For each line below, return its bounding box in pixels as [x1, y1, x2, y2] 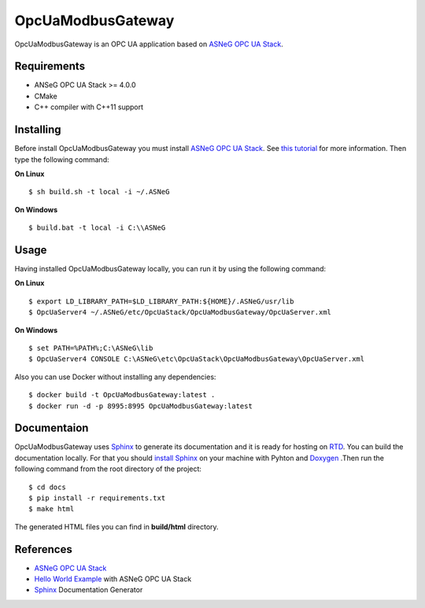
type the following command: [14, 154, 109, 164]
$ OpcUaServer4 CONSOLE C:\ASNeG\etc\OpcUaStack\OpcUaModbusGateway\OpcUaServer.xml [28, 355, 365, 363]
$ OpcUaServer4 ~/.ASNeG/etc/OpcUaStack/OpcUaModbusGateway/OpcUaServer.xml [28, 308, 332, 317]
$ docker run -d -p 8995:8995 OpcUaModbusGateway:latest [28, 401, 253, 411]
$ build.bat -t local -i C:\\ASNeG [28, 223, 166, 232]
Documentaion [14, 422, 89, 435]
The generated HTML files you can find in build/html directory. [14, 521, 220, 531]
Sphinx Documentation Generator [34, 585, 143, 595]
